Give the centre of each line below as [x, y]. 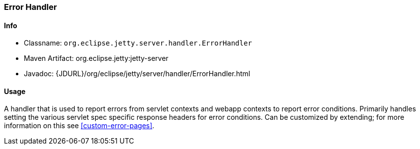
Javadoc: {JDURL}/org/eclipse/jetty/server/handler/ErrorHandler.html [137, 74]
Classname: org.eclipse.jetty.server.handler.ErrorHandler [138, 43]
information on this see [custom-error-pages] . [79, 126]
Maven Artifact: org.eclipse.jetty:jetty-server [96, 58]
